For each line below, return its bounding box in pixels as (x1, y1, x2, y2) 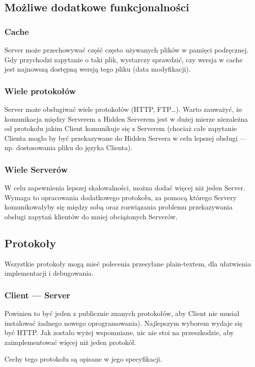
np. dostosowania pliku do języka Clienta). (4, 142, 133, 153)
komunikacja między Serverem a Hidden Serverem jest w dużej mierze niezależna (4, 113, 248, 124)
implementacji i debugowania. (4, 268, 94, 278)
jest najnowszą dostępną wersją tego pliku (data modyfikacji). (4, 64, 191, 74)
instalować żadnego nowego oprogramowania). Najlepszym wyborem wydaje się (4, 317, 243, 328)
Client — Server (4, 288, 70, 301)
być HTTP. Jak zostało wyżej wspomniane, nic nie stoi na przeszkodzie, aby (4, 327, 234, 338)
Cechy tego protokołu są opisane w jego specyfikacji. (4, 353, 162, 364)
